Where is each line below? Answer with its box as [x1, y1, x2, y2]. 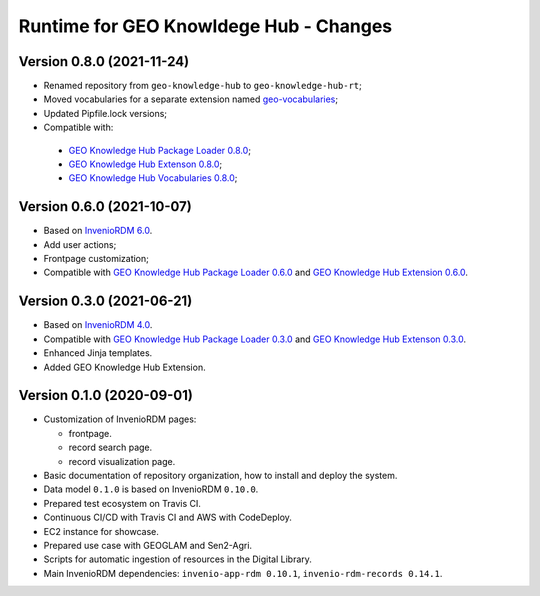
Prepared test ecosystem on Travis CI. [43, 497, 202, 509]
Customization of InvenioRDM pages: [43, 413, 197, 425]
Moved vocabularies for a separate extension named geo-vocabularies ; [43, 93, 339, 105]
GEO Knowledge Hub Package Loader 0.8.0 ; [68, 144, 252, 156]
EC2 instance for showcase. [43, 525, 160, 537]
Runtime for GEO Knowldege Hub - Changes [18, 15, 393, 37]
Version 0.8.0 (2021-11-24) [18, 53, 190, 70]
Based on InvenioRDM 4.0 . [43, 319, 153, 331]
